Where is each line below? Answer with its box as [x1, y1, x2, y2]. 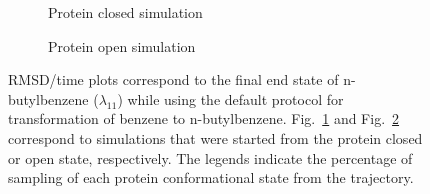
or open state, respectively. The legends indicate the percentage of [8, 147, 413, 168]
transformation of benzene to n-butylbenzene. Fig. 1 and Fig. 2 [8, 108, 400, 129]
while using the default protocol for [127, 88, 344, 109]
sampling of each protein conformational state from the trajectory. [8, 167, 414, 188]
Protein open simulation [48, 35, 196, 56]
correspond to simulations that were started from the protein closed [8, 127, 423, 148]
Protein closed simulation [48, 2, 203, 22]
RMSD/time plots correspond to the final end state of [8, 69, 339, 90]
